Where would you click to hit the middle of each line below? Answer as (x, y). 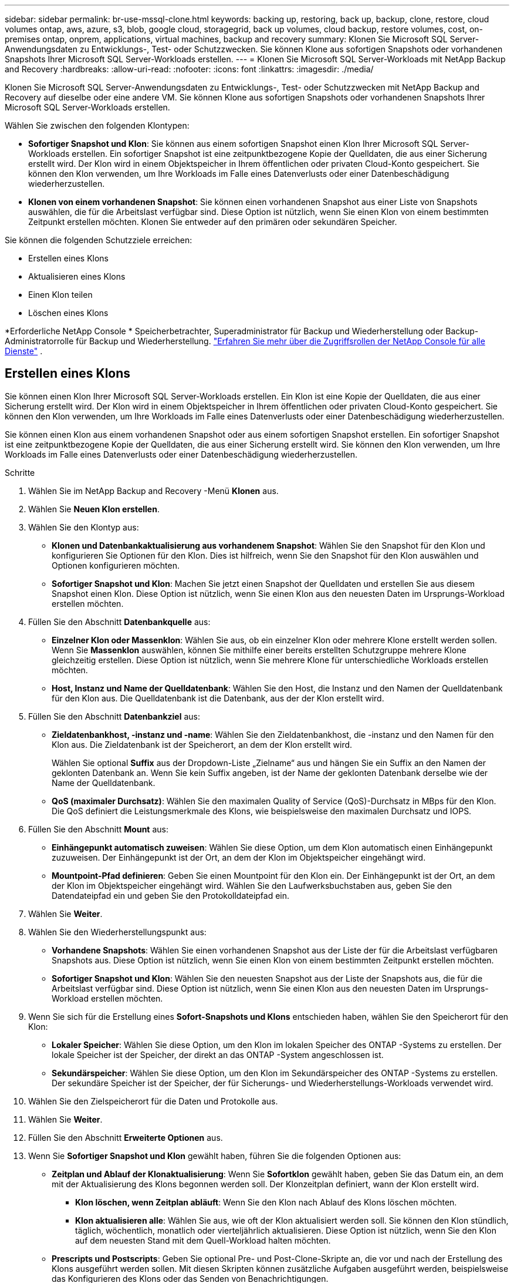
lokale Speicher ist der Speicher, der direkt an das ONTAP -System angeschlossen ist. (218, 1054)
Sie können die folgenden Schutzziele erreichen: (99, 240)
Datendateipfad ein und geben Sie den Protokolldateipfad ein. (171, 895)
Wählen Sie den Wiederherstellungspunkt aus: (117, 932)
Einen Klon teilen (60, 295)
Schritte (20, 472)
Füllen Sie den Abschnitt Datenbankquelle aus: (119, 622)
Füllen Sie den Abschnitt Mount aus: (98, 829)
